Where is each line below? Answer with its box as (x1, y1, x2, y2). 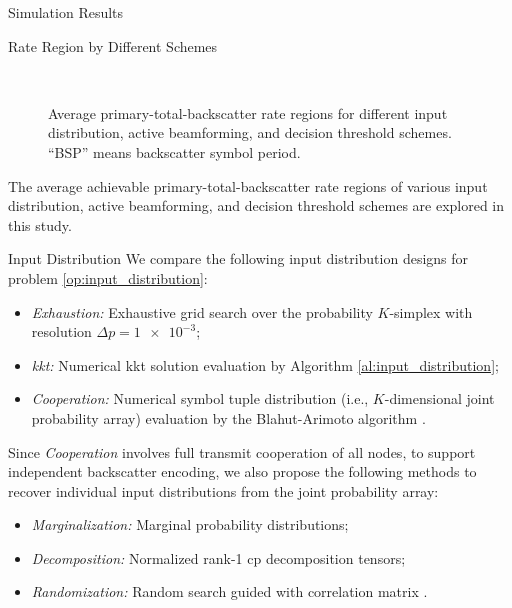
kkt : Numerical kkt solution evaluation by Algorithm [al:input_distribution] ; (31, 354, 499, 375)
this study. (8, 214, 72, 235)
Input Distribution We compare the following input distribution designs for (8, 248, 469, 269)
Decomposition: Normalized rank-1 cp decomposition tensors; (31, 547, 406, 568)
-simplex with (389, 301, 473, 322)
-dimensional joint (384, 388, 495, 409)
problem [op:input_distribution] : (8, 267, 208, 288)
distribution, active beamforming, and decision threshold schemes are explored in (8, 195, 505, 216)
